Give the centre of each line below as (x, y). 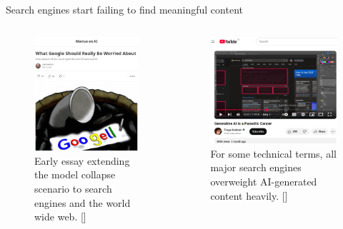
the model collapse (75, 174)
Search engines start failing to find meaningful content (124, 9)
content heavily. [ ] (249, 195)
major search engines (256, 167)
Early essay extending (82, 160)
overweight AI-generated (264, 182)
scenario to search (73, 188)
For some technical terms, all (273, 153)
